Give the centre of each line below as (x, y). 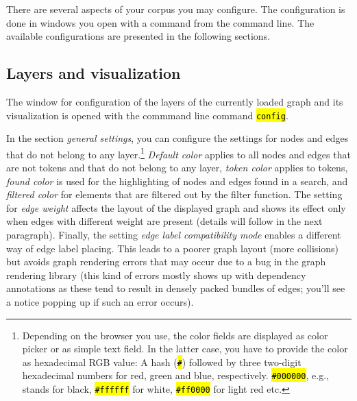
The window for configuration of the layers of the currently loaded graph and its (175, 101)
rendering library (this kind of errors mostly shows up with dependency (156, 275)
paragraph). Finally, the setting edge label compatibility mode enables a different (174, 235)
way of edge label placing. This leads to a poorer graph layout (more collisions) (173, 248)
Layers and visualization (94, 73)
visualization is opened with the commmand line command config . (147, 115)
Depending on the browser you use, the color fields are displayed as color (175, 335)
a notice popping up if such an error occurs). (100, 302)
